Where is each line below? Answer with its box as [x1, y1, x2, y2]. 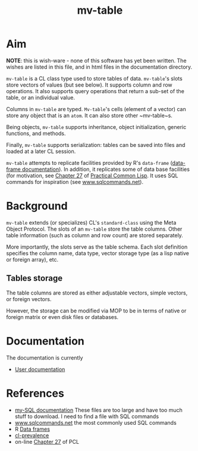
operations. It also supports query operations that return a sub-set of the [6, 87, 184, 94]
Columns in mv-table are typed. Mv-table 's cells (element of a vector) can [6, 105, 186, 112]
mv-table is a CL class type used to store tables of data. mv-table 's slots [6, 75, 183, 82]
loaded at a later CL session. [6, 148, 76, 155]
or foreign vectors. [6, 295, 52, 302]
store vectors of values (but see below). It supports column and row [6, 81, 172, 88]
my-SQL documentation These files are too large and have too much [14, 406, 183, 413]
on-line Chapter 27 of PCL [14, 438, 79, 445]
